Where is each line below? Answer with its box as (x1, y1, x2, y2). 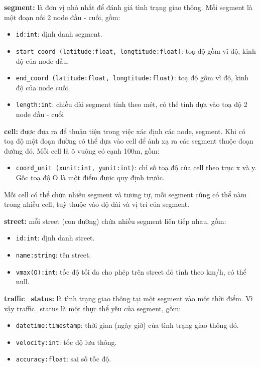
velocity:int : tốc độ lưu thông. (16, 336, 117, 347)
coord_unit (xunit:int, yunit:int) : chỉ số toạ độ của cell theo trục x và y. (16, 162, 257, 173)
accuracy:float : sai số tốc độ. (16, 353, 111, 364)
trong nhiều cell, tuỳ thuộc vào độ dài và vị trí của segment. (4, 199, 190, 209)
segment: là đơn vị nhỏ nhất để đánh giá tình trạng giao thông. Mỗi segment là (4, 2, 252, 12)
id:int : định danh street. (16, 232, 95, 243)
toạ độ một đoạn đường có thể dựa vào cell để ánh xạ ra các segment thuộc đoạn (4, 136, 253, 146)
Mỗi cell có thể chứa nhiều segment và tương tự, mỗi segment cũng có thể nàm (4, 189, 247, 199)
